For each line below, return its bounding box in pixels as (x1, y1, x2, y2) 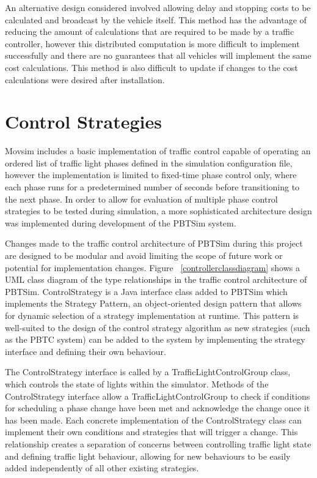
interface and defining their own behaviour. (5, 345, 166, 357)
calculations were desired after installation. (5, 73, 165, 86)
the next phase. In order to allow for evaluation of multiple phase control (5, 192, 278, 205)
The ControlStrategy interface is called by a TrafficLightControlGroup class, (5, 365, 291, 378)
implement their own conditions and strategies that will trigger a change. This (5, 425, 298, 438)
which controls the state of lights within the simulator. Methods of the (5, 377, 269, 390)
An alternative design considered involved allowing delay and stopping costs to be (5, 1, 311, 13)
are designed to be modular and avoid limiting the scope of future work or (5, 249, 283, 262)
